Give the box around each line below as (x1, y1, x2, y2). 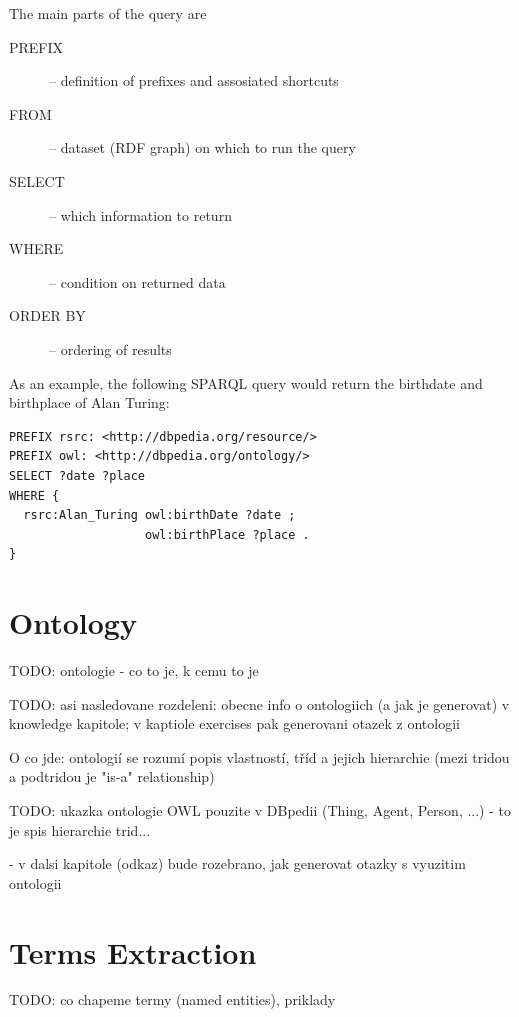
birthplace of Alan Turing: (9, 392, 170, 413)
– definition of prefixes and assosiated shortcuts (49, 70, 339, 91)
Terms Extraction (9, 931, 257, 972)
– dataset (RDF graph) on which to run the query (49, 137, 356, 158)
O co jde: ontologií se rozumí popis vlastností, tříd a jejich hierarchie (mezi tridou (9, 746, 510, 767)
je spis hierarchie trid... (9, 819, 151, 840)
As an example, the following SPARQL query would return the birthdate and (9, 372, 483, 393)
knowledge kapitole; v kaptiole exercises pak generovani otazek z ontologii (9, 713, 460, 734)
